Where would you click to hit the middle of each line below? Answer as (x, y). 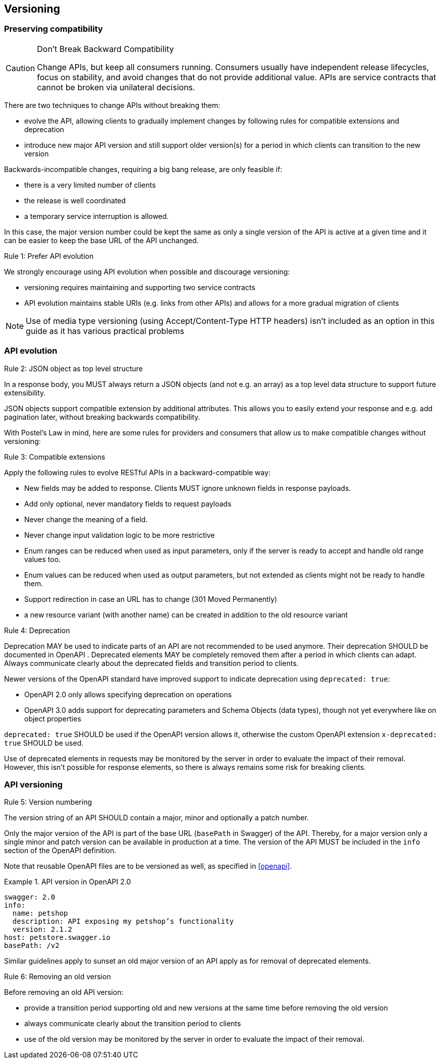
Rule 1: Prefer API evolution (49, 256)
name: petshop (40, 913)
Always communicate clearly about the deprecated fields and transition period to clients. (151, 663)
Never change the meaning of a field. (86, 519)
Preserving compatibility (53, 29)
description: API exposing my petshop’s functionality (123, 921)
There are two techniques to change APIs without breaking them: (112, 105)
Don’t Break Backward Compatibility (105, 49)
